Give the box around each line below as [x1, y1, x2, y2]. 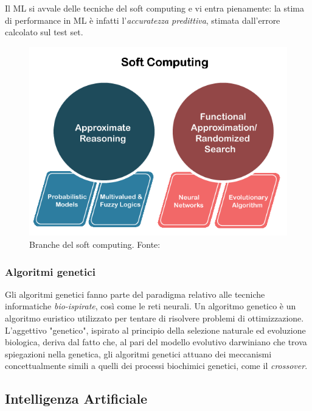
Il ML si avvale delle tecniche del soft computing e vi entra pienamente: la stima [5, 2, 304, 14]
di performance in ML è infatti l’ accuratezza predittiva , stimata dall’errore [5, 13, 280, 26]
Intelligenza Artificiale [5, 389, 148, 408]
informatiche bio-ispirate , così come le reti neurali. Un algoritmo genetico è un [5, 300, 296, 312]
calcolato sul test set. [5, 26, 83, 38]
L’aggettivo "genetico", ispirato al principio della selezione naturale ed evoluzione [5, 323, 306, 336]
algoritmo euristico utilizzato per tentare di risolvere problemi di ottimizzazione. [5, 312, 304, 325]
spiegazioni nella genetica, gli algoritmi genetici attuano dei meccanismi [5, 347, 272, 360]
